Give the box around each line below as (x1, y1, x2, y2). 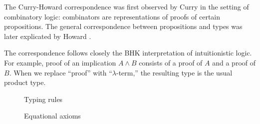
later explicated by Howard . (4, 30, 91, 41)
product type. (4, 77, 46, 87)
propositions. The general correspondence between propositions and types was (4, 21, 243, 31)
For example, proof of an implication (4, 57, 116, 67)
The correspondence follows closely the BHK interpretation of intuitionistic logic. (4, 47, 252, 58)
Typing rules (24, 93, 63, 104)
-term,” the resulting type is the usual (116, 67, 233, 77)
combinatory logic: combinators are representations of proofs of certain (4, 11, 221, 21)
